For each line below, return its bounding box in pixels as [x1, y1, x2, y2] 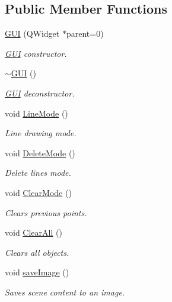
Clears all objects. [5, 246, 69, 258]
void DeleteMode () [5, 146, 75, 159]
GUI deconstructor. [5, 86, 75, 99]
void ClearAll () [5, 226, 62, 239]
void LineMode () [5, 107, 68, 119]
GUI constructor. [5, 47, 67, 59]
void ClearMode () [5, 186, 72, 198]
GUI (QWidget [5, 27, 60, 40]
